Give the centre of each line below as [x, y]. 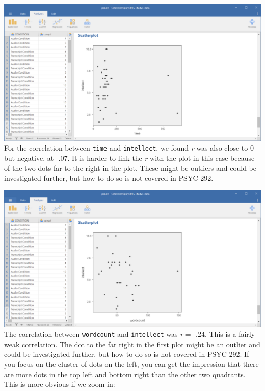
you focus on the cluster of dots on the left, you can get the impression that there [131, 364]
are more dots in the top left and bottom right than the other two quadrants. [125, 374]
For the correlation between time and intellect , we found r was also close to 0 [129, 148]
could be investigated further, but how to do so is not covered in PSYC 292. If [127, 354]
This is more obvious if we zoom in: [60, 384]
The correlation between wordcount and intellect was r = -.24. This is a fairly [130, 334]
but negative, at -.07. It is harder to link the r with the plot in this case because [129, 158]
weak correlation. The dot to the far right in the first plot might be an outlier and [132, 344]
